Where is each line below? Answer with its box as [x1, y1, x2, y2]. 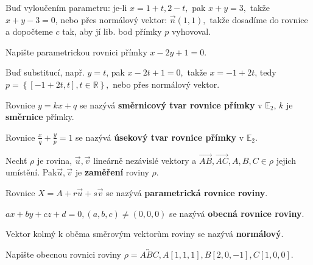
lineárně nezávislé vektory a [93, 154, 197, 166]
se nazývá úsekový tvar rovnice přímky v [76, 130, 244, 143]
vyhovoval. [171, 25, 211, 38]
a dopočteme [5, 25, 53, 38]
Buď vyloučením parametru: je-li [5, 1, 127, 13]
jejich [276, 154, 296, 166]
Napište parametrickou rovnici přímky [5, 45, 147, 58]
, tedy [255, 66, 276, 79]
